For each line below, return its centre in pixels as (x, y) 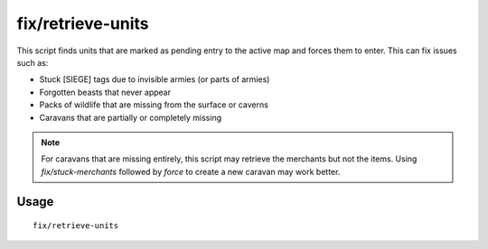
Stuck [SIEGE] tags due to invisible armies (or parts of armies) (155, 79)
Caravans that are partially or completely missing (130, 117)
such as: (33, 62)
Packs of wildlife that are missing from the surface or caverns (154, 105)
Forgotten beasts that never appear (105, 92)
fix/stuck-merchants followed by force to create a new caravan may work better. (191, 171)
